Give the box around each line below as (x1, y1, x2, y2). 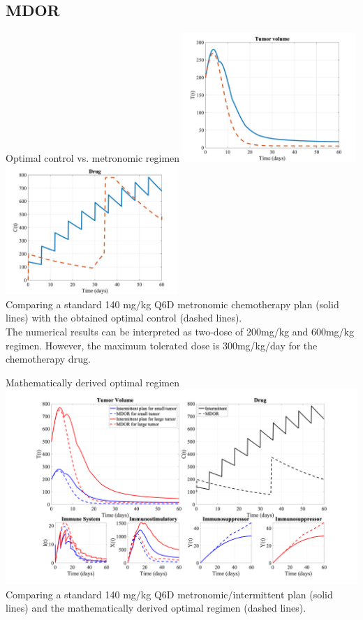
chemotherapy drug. (6, 351, 91, 366)
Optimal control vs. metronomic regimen (6, 151, 180, 165)
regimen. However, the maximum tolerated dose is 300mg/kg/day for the (6, 338, 318, 352)
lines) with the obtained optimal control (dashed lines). (6, 310, 242, 325)
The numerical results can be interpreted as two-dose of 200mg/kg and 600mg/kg (6, 324, 354, 338)
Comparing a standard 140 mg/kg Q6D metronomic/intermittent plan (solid (6, 587, 333, 601)
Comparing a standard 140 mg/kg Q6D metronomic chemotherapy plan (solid (6, 296, 339, 311)
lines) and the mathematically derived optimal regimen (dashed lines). (6, 600, 306, 615)
